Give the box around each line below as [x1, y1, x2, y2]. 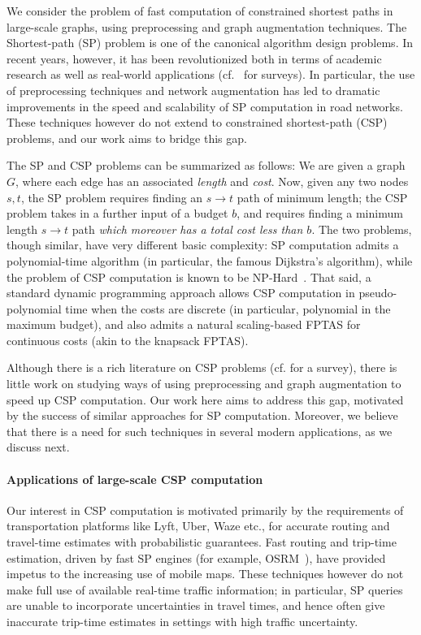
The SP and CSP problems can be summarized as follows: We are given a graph [7, 157, 406, 174]
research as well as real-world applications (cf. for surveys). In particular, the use [7, 66, 415, 83]
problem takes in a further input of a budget [7, 205, 228, 222]
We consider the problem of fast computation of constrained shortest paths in [7, 2, 393, 19]
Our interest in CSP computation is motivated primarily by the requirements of [7, 501, 404, 518]
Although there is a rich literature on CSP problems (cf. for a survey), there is [7, 359, 397, 376]
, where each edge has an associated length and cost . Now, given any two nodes [15, 172, 409, 189]
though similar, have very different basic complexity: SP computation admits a [7, 236, 399, 253]
